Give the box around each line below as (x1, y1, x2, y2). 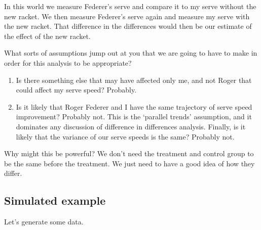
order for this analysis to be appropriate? (4, 57, 132, 68)
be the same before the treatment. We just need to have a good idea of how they (4, 158, 255, 168)
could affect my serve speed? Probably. (16, 84, 137, 95)
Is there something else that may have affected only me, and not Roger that (16, 74, 252, 85)
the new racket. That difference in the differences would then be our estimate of (4, 21, 252, 31)
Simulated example (4, 193, 106, 208)
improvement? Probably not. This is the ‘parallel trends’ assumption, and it (16, 111, 252, 122)
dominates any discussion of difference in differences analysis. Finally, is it (16, 121, 246, 131)
